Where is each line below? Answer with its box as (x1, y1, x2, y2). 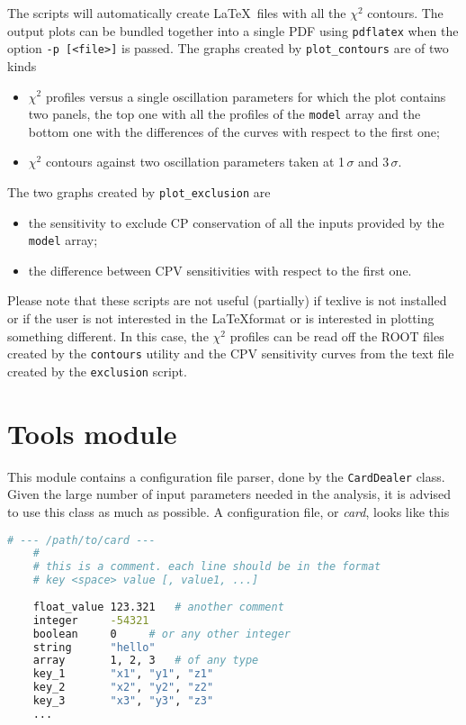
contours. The (367, 4, 444, 22)
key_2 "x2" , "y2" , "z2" (32, 681, 214, 694)
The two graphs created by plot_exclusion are (7, 182, 271, 201)
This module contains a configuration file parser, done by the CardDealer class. (7, 467, 445, 485)
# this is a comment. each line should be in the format (32, 560, 381, 574)
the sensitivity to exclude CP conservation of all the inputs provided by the (28, 213, 444, 231)
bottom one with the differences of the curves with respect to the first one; (28, 122, 440, 140)
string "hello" (32, 640, 156, 654)
